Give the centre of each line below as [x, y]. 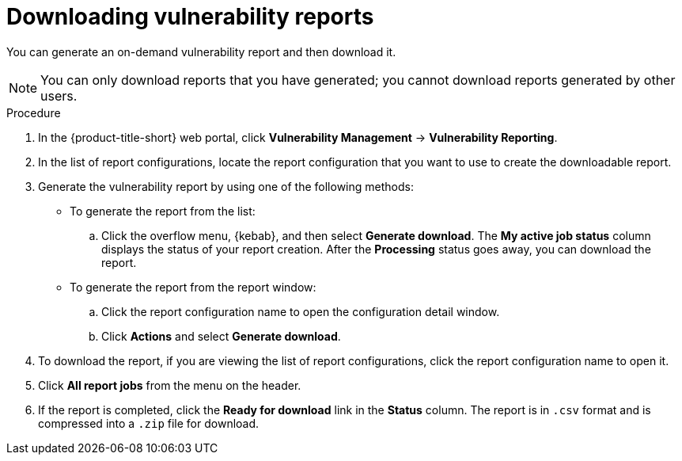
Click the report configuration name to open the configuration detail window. [301, 311]
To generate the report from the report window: [193, 287]
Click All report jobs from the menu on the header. [170, 385]
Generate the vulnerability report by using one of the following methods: [226, 186]
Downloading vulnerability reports [190, 17]
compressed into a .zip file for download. [149, 423]
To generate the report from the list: [163, 211]
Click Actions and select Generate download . [221, 336]
